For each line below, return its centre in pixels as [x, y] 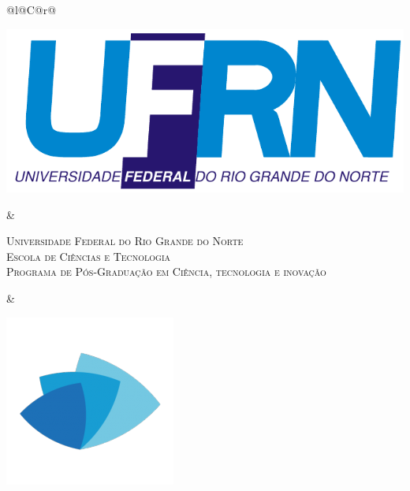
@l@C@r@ [32, 9]
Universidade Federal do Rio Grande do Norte [125, 241]
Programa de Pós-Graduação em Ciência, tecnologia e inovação [166, 272]
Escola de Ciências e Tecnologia [89, 256]
